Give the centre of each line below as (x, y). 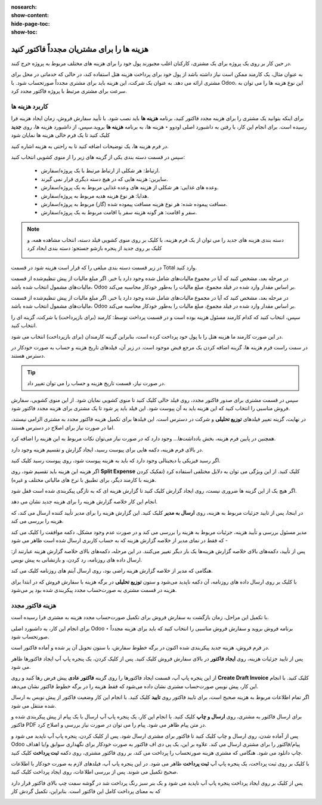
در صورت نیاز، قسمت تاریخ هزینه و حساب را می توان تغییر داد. (96, 383)
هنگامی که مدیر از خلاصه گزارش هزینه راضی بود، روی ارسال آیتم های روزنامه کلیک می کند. (112, 571)
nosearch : (24, 7)
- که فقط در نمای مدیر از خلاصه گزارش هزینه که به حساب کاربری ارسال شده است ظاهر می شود (119, 540)
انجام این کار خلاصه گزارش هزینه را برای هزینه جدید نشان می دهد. (84, 502)
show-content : (30, 16)
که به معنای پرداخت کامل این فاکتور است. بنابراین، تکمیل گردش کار (86, 791)
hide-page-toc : (30, 23)
